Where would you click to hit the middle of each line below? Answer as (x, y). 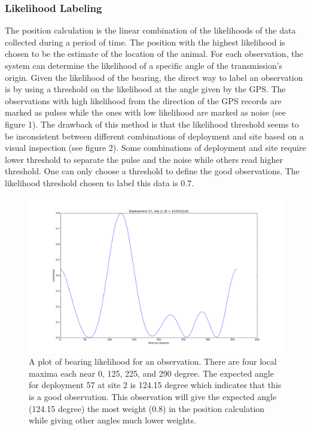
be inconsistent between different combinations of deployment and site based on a (154, 136)
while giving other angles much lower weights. (112, 420)
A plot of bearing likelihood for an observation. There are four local (153, 361)
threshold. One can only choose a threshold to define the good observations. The (152, 171)
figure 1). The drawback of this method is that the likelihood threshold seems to (152, 124)
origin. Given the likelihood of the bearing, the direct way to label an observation (154, 77)
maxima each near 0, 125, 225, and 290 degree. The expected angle (151, 373)
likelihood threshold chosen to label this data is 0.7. (100, 182)
